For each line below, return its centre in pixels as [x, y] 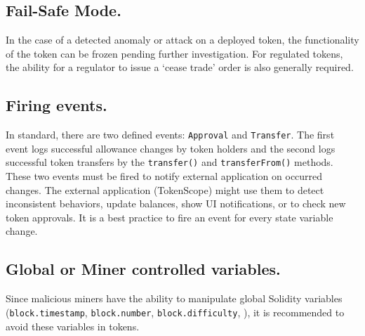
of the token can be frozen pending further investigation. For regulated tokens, [174, 53]
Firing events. [57, 105]
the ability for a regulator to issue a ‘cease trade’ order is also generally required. [180, 67]
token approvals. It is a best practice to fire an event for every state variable [170, 217]
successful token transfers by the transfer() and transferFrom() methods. [170, 162]
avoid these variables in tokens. [73, 326]
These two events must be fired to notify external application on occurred [164, 176]
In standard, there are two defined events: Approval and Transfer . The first [170, 135]
